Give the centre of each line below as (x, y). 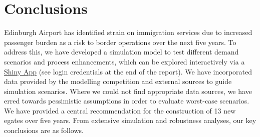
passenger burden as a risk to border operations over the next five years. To (120, 42)
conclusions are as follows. (44, 130)
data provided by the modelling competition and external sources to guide (118, 81)
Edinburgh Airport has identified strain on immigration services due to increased (128, 32)
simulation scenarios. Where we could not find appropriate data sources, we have (128, 91)
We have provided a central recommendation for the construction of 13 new (120, 110)
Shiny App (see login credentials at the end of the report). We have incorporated (128, 71)
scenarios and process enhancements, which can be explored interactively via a (124, 61)
